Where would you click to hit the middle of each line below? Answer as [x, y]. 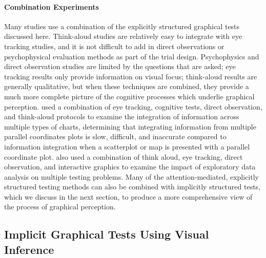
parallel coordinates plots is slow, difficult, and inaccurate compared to [115, 136]
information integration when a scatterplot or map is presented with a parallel [127, 146]
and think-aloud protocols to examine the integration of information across [122, 116]
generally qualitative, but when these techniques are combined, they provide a [127, 86]
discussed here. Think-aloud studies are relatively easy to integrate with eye [123, 36]
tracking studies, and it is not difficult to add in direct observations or [114, 46]
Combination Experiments [52, 6]
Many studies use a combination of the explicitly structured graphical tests [122, 26]
